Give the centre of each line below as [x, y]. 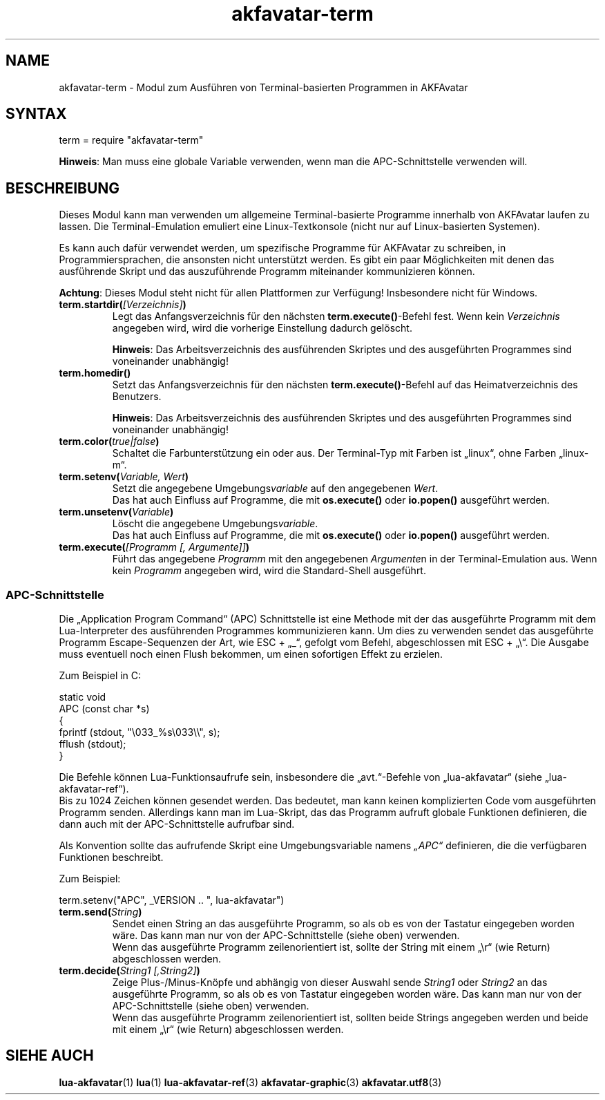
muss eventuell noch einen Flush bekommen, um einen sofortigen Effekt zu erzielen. [251, 654]
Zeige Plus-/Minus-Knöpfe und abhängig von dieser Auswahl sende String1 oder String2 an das [330, 983]
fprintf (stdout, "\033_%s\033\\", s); [140, 732]
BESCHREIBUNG [63, 188]
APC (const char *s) [104, 709]
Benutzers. [137, 397]
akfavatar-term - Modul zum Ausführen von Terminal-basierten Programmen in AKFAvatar [263, 87]
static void [83, 697]
